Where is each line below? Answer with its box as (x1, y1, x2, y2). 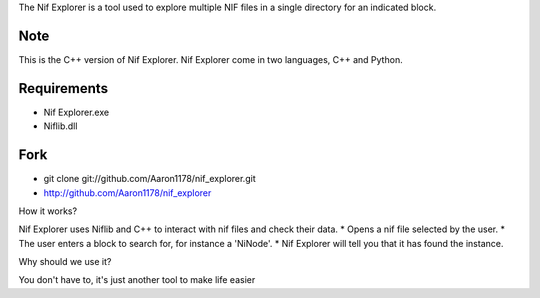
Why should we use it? (18, 256, 112, 268)
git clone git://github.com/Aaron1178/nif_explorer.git (43, 173, 256, 185)
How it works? (18, 205, 78, 217)
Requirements (18, 80, 109, 97)
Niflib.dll (43, 120, 78, 132)
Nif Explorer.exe (43, 106, 110, 118)
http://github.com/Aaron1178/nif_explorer (43, 186, 212, 199)
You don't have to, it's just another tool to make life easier (18, 274, 256, 286)
